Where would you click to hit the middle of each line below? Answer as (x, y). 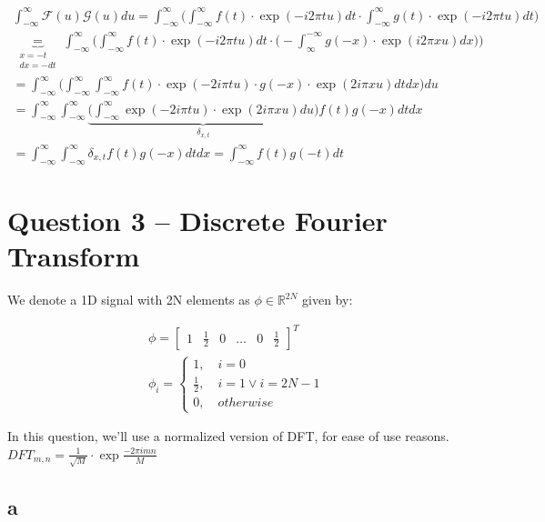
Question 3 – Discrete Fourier (197, 220)
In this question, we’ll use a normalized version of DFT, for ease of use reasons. (228, 436)
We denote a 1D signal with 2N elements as (129, 300)
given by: (328, 300)
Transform (74, 256)
